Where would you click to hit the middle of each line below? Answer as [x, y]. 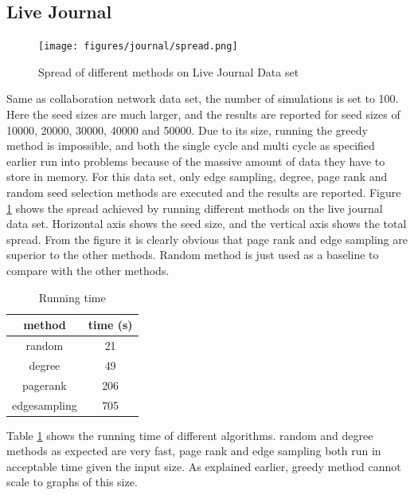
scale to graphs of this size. [72, 482]
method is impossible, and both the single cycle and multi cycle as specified [191, 145]
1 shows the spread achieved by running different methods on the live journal [195, 208]
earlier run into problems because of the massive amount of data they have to [196, 161]
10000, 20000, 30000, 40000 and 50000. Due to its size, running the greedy [187, 130]
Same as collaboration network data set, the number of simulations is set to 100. [203, 98]
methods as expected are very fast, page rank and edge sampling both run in [194, 451]
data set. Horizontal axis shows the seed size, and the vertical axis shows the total [207, 224]
